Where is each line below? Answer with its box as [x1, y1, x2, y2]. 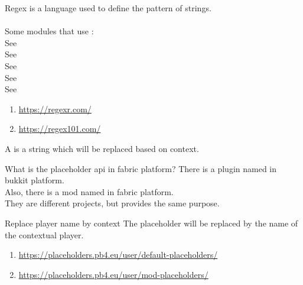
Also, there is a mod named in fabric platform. [5, 185, 174, 197]
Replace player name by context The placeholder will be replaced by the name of [5, 216, 298, 229]
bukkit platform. [5, 174, 64, 186]
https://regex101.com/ [18, 122, 101, 135]
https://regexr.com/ [18, 102, 92, 115]
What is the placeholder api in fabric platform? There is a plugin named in [5, 162, 277, 174]
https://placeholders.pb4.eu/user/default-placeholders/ [18, 248, 218, 261]
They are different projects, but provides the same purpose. [5, 197, 220, 209]
